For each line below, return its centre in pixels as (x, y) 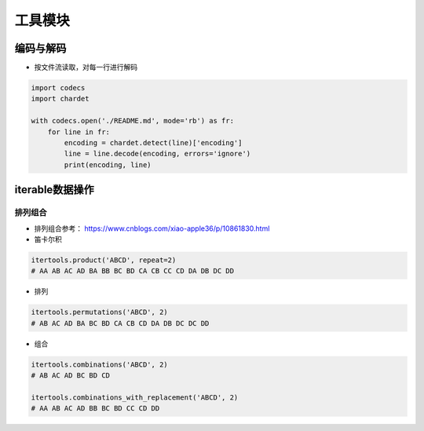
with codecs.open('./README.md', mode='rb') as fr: (133, 121)
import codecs (58, 88)
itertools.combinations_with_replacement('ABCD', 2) (135, 397)
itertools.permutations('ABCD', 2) (99, 312)
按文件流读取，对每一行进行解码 (86, 68)
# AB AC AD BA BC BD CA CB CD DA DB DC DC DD (120, 323)
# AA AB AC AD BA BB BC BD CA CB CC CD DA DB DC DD (133, 271)
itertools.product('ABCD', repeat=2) (104, 260)
